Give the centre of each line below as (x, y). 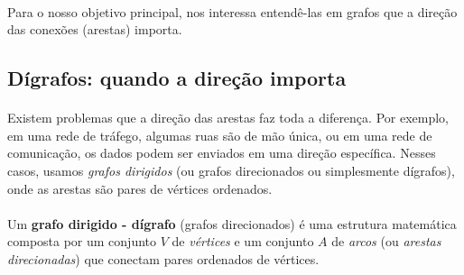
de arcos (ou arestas (386, 241)
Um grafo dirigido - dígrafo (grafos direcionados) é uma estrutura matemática (232, 223)
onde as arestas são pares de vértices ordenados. (140, 188)
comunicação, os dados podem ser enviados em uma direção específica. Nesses (222, 153)
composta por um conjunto (82, 241)
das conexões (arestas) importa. (95, 29)
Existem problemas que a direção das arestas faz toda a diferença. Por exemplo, (228, 118)
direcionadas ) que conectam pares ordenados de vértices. (163, 258)
